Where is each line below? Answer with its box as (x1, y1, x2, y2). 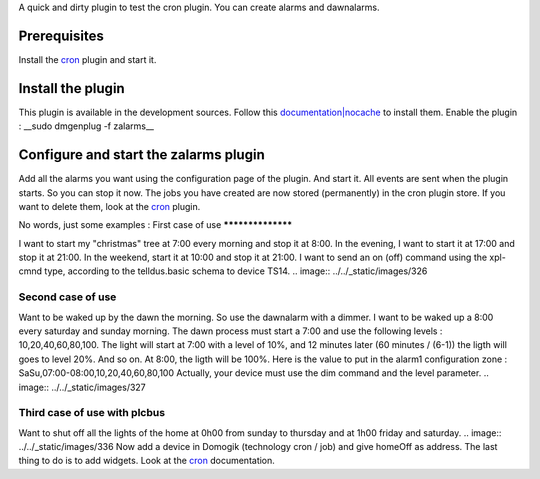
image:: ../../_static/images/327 (18, 381, 147, 393)
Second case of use (18, 290, 117, 304)
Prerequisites (18, 27, 104, 44)
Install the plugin (18, 80, 125, 97)
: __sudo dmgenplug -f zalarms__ (18, 120, 155, 132)
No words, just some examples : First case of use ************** (18, 219, 293, 231)
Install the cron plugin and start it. (18, 53, 157, 65)
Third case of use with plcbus (18, 406, 165, 420)
